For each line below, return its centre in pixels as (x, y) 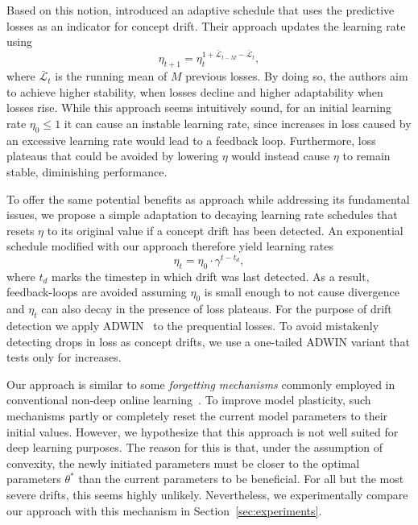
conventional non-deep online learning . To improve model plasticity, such (189, 400)
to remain (366, 156)
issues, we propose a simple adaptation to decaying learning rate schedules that (202, 215)
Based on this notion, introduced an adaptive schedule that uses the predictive (201, 10)
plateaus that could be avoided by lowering (113, 156)
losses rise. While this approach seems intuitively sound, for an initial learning (199, 107)
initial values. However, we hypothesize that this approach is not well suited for (203, 431)
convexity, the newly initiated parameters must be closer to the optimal (183, 463)
